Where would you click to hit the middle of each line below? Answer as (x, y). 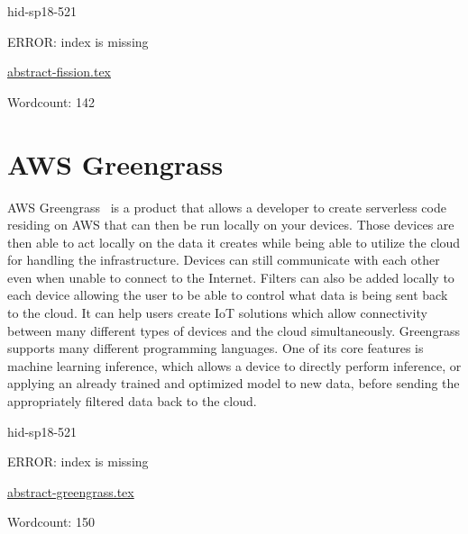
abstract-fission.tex (59, 72)
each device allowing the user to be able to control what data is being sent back (228, 295)
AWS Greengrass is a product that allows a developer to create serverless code (227, 207)
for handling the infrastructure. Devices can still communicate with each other (224, 260)
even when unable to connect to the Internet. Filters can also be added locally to (231, 277)
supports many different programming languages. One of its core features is (216, 348)
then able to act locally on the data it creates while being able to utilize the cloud (234, 242)
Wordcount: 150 (51, 522)
